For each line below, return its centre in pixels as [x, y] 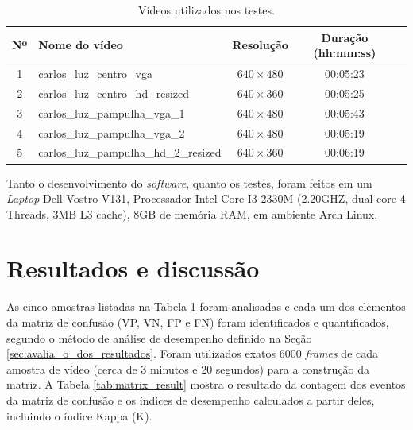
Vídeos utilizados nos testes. [206, 10]
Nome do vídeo [81, 45]
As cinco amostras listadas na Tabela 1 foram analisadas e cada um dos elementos [206, 306]
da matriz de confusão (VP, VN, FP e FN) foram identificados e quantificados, [198, 322]
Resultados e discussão [133, 268]
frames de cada [342, 353]
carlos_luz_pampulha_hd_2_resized [130, 152]
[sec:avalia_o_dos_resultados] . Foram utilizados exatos [141, 353]
